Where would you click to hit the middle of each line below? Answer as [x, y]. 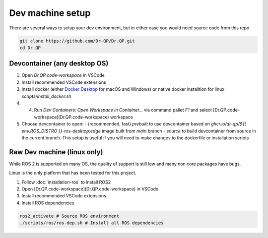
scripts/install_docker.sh [46, 96]
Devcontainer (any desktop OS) [59, 64]
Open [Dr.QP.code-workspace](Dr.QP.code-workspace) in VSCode [90, 189]
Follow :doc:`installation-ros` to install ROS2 [66, 182]
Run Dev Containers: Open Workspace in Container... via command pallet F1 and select [123, 110]
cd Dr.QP [30, 48]
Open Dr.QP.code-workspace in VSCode [63, 75]
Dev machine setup [50, 13]
